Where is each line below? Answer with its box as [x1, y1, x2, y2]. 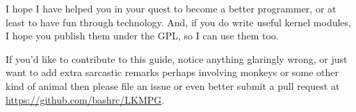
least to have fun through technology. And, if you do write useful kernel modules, [6, 15, 351, 29]
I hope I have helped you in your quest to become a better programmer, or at [6, 1, 337, 15]
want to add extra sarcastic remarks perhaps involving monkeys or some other [6, 65, 339, 80]
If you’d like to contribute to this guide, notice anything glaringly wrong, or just [6, 51, 348, 66]
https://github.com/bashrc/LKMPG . [6, 92, 165, 106]
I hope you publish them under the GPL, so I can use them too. [6, 28, 279, 43]
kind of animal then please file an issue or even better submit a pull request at [6, 78, 340, 93]
